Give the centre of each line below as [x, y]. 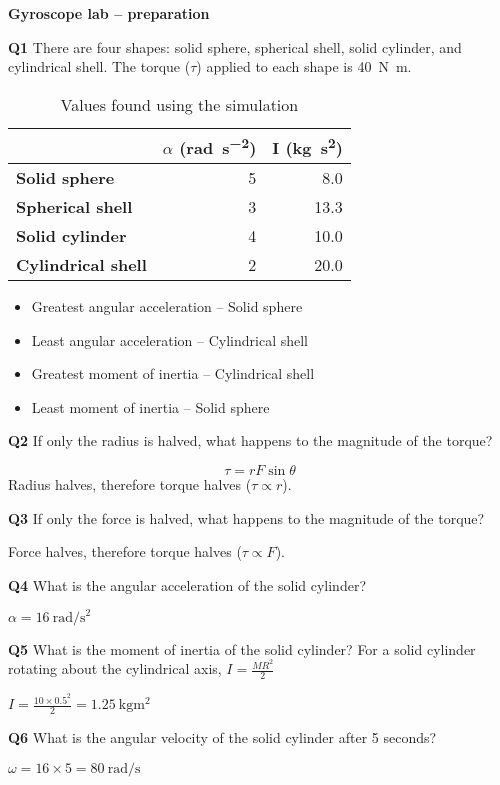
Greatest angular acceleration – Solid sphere [167, 306]
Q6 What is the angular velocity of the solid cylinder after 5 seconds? [222, 736]
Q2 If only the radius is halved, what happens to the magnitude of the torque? [250, 440]
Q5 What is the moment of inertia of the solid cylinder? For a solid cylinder [242, 648]
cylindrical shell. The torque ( [99, 66]
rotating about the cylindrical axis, [115, 668]
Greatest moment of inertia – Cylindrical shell [173, 373]
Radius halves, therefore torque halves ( [130, 484]
